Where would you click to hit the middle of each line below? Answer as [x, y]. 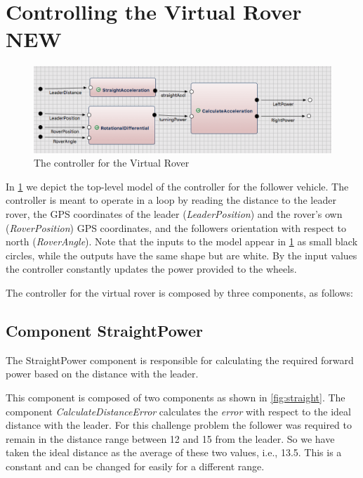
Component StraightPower [104, 331]
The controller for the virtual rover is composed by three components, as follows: [179, 293]
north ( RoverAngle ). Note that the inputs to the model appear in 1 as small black [182, 241]
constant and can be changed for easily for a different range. [135, 466]
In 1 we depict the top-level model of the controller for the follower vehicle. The [177, 186]
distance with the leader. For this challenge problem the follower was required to [179, 425]
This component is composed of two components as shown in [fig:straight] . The [176, 398]
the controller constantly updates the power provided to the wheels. [151, 269]
